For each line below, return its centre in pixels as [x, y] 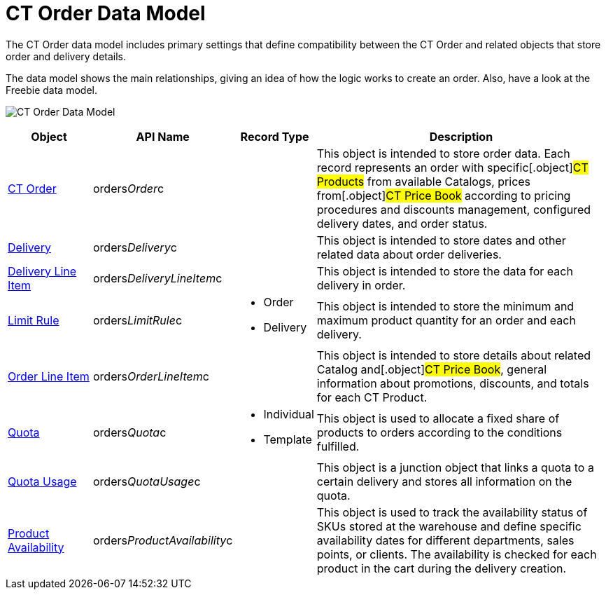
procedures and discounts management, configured [454, 209]
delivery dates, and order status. [402, 223]
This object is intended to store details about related [454, 355]
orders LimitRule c [138, 320]
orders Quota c [130, 432]
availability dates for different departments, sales [445, 540]
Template [288, 439]
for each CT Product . [372, 397]
